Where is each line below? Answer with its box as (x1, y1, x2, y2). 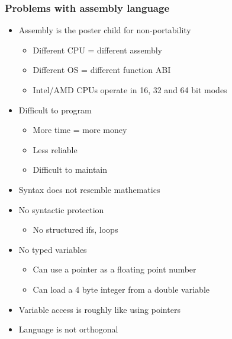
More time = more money (33, 123, 127, 136)
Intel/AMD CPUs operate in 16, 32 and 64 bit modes (33, 84, 227, 96)
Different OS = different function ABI (33, 64, 171, 76)
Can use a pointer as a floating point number (33, 263, 196, 275)
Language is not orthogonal (18, 323, 118, 335)
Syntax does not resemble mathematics (18, 183, 160, 195)
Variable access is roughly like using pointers (18, 303, 181, 315)
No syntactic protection (18, 203, 104, 216)
